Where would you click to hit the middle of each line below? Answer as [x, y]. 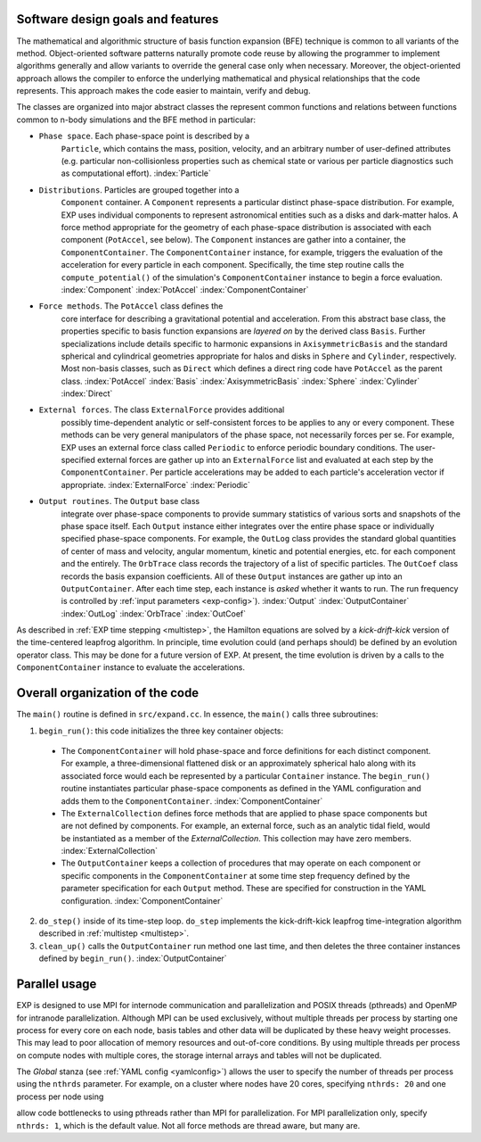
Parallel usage [57, 985]
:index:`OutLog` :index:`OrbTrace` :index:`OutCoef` [154, 613]
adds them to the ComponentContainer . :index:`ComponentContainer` [192, 801]
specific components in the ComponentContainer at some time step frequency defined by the [236, 875]
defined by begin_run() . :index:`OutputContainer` [133, 958]
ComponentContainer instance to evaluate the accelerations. [130, 667]
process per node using [60, 1096]
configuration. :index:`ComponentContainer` [142, 900]
